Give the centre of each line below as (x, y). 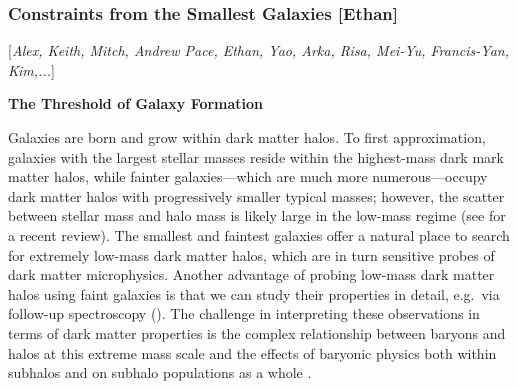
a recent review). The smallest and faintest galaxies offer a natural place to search (259, 234)
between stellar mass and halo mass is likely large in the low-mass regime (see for (257, 215)
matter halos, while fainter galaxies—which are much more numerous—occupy (248, 176)
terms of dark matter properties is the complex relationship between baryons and (257, 332)
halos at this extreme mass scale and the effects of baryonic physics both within (252, 352)
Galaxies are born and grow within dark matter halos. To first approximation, (247, 137)
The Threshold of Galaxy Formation (136, 103)
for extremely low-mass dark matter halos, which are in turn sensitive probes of (251, 254)
